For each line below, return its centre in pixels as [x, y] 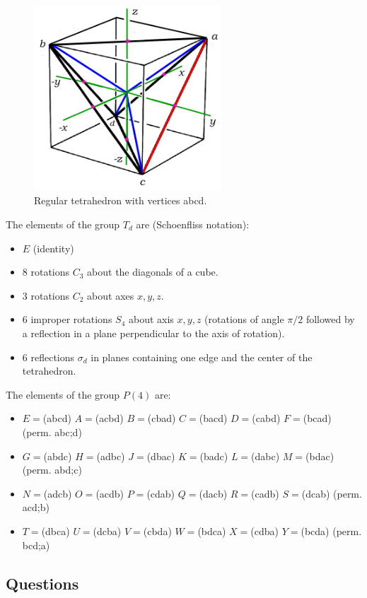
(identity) [53, 248]
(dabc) [266, 456]
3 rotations [46, 295]
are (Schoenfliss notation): [193, 224]
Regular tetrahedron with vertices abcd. [121, 200]
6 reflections [48, 357]
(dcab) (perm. [332, 493]
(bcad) [317, 418]
